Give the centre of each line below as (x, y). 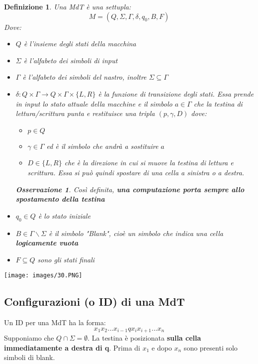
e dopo (162, 347)
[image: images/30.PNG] (43, 276)
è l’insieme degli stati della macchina (80, 44)
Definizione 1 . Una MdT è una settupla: (68, 6)
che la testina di (218, 103)
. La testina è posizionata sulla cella (144, 338)
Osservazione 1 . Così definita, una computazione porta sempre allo (130, 189)
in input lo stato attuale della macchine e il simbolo (94, 103)
